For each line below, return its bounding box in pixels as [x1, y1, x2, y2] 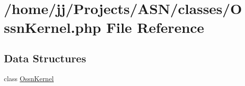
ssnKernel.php [4, 17, 101, 37]
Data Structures [4, 50, 86, 65]
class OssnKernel [4, 73, 54, 83]
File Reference [106, 17, 204, 37]
